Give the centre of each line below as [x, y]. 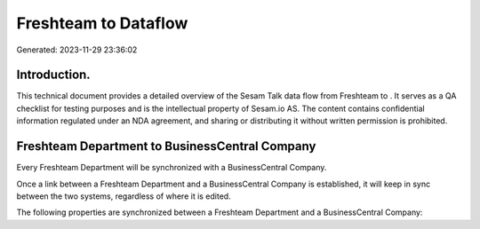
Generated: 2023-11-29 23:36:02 [77, 50]
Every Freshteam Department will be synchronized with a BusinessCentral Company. [172, 168]
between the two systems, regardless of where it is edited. [124, 196]
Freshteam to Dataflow [102, 23]
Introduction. [53, 75]
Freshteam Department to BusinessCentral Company [166, 146]
